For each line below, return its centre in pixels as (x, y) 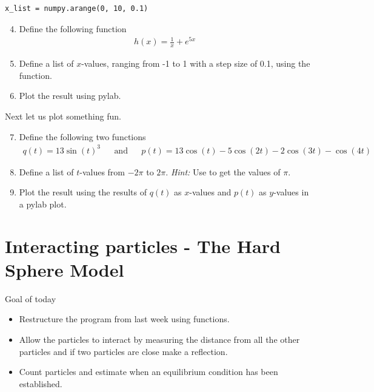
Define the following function (73, 28)
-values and (210, 192)
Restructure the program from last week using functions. (124, 319)
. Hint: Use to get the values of (223, 171)
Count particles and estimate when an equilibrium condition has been (149, 372)
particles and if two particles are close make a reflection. (123, 351)
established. (41, 383)
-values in (291, 192)
